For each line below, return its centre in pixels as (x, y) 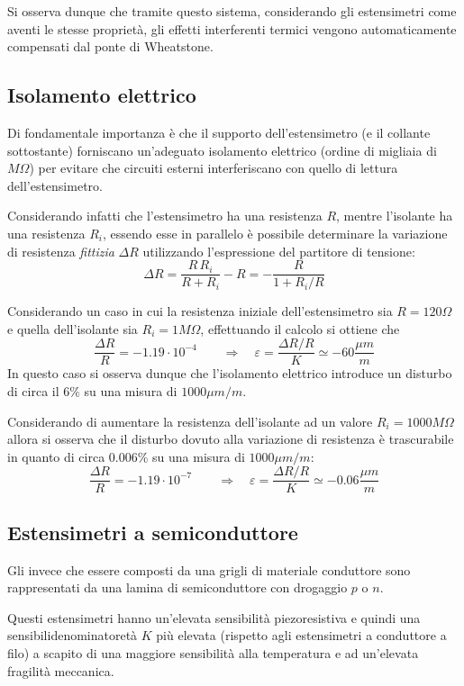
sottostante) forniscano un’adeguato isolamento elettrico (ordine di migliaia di (222, 150)
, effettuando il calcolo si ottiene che (300, 328)
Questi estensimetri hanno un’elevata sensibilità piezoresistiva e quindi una (214, 617)
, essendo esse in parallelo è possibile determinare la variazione (275, 233)
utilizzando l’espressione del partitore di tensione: (279, 251)
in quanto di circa (56, 456)
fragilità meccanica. (61, 670)
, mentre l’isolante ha (395, 216)
